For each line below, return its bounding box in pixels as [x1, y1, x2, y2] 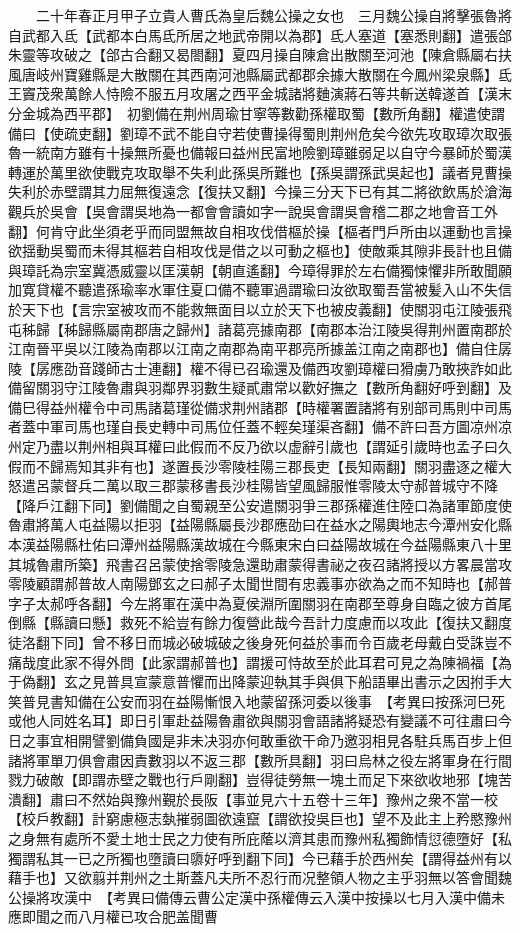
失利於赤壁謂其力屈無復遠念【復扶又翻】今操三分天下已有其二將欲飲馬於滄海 [8, 181, 512, 202]
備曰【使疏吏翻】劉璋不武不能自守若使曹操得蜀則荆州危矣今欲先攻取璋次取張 [8, 122, 512, 143]
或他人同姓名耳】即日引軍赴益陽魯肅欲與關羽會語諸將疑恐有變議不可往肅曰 [8, 710, 498, 731]
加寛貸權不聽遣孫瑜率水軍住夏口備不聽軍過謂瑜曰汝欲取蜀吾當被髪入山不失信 [8, 279, 512, 300]
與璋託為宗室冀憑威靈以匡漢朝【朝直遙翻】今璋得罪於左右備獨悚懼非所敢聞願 [8, 259, 512, 280]
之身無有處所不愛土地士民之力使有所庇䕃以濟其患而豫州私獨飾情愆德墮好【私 [8, 827, 512, 848]
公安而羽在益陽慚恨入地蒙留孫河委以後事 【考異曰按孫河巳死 [105, 690, 505, 711]
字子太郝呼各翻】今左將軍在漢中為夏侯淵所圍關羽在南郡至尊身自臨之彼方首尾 [8, 592, 512, 613]
